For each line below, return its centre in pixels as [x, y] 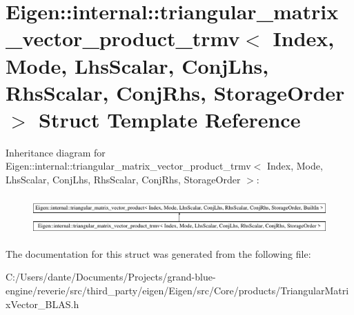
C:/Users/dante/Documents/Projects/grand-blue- [111, 277]
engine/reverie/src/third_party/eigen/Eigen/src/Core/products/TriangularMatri [177, 290]
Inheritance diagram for [56, 152]
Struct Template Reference [170, 119]
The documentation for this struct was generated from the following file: [158, 253]
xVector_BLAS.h [42, 304]
